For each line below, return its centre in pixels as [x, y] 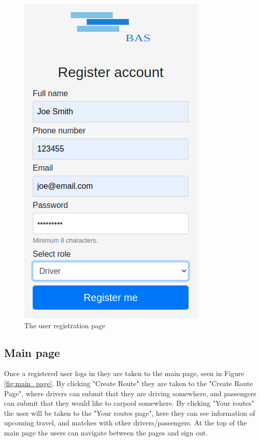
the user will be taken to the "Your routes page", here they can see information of [130, 413]
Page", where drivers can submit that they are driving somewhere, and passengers [130, 393]
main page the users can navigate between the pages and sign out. [106, 432]
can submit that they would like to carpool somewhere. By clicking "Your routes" [129, 403]
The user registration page [65, 325]
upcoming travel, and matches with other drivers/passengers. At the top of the [125, 423]
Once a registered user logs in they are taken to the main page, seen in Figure [124, 373]
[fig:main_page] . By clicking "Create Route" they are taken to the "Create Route [128, 383]
